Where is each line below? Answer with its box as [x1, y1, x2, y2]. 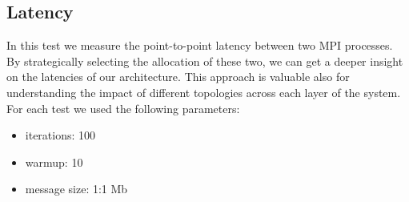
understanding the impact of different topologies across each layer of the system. [6, 83, 401, 100]
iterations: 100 [25, 127, 96, 143]
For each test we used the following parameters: [6, 99, 240, 116]
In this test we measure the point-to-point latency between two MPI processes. [6, 37, 393, 54]
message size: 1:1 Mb [25, 180, 128, 197]
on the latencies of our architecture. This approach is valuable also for [6, 68, 350, 85]
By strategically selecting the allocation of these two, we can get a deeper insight [6, 52, 403, 69]
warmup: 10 [25, 153, 83, 170]
